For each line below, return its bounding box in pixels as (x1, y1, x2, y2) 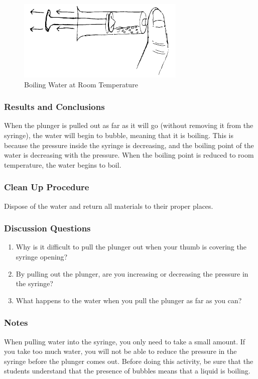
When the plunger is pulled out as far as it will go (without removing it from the (4, 120, 253, 131)
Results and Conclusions (4, 100, 105, 113)
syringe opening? (16, 251, 68, 262)
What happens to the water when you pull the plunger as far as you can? (16, 295, 242, 305)
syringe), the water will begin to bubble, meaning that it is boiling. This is (4, 130, 233, 140)
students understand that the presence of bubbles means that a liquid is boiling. (4, 365, 250, 376)
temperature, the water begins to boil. (4, 159, 121, 170)
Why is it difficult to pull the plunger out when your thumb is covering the (16, 241, 246, 252)
